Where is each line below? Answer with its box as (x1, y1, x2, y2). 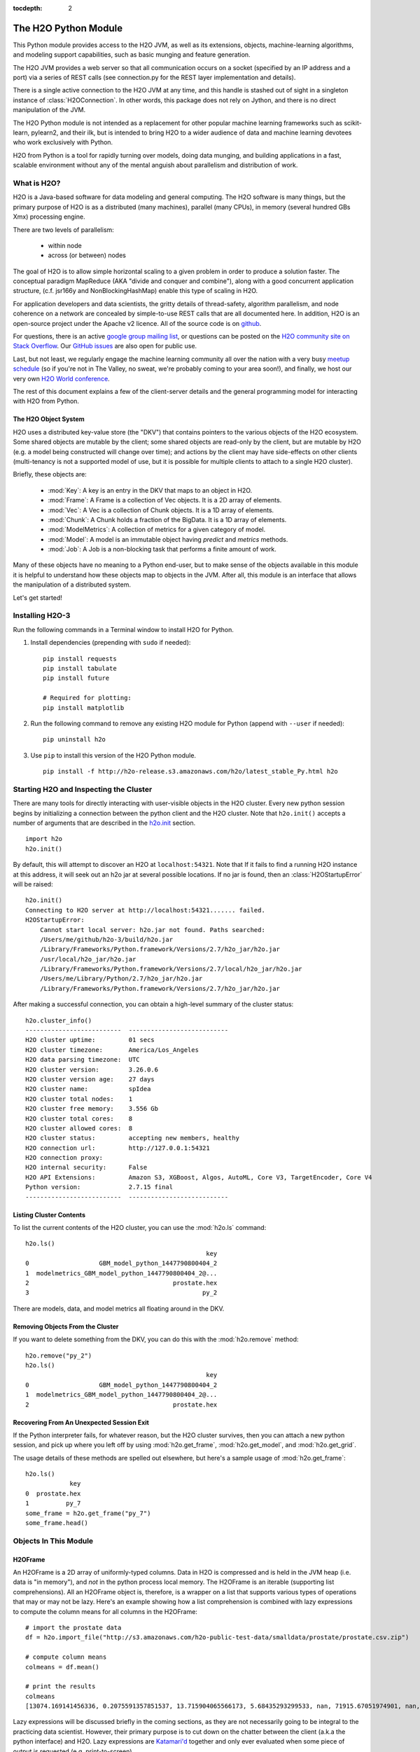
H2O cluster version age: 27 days (25, 1075, 155, 1083)
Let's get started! (13, 593, 63, 602)
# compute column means (25, 1653, 107, 1661)
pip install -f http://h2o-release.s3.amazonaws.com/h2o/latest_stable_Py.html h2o (43, 767, 339, 776)
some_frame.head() (25, 1519, 89, 1527)
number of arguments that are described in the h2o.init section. (13, 819, 196, 827)
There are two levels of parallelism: (13, 225, 115, 234)
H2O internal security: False (25, 1163, 148, 1172)
